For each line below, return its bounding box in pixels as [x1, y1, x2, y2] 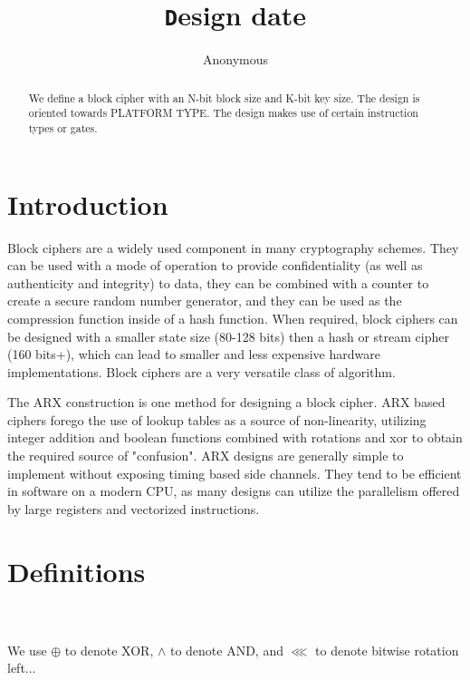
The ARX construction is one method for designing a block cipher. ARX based [7, 393, 446, 412]
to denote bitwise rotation [315, 640, 459, 659]
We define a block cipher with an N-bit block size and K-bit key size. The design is [28, 90, 420, 105]
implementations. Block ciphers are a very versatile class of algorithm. [7, 362, 396, 381]
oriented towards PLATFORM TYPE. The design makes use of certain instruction [28, 105, 418, 121]
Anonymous [202, 50, 269, 69]
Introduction [7, 185, 168, 222]
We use [7, 640, 47, 659]
